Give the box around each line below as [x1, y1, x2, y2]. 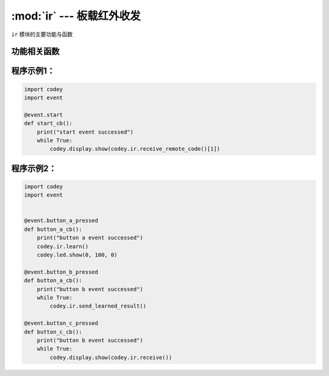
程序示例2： [11, 163, 57, 173]
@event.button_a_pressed [24, 217, 99, 224]
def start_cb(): [24, 120, 73, 127]
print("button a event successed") [37, 234, 143, 241]
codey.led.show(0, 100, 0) [37, 251, 118, 259]
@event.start [24, 111, 63, 118]
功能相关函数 [11, 46, 60, 57]
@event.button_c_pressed [24, 320, 99, 327]
